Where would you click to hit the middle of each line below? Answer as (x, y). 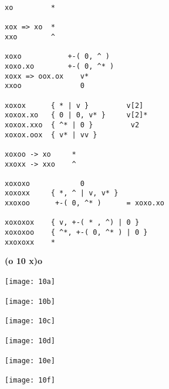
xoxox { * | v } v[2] (74, 105)
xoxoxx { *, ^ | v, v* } (62, 193)
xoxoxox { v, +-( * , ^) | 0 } (72, 223)
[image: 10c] (30, 321)
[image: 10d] (30, 341)
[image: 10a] (30, 282)
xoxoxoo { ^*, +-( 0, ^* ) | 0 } (76, 233)
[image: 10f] (30, 380)
